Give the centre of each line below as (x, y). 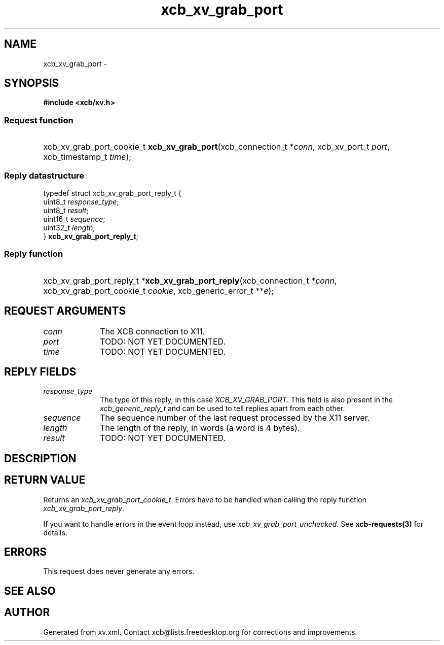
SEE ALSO (30, 591)
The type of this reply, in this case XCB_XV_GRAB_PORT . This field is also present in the (246, 400)
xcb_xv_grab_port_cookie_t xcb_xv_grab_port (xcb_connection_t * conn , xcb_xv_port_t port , (216, 147)
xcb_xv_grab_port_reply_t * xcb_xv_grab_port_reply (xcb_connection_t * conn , (190, 280)
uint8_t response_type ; (81, 201)
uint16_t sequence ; (74, 219)
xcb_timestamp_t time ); (87, 157)
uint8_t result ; (66, 210)
